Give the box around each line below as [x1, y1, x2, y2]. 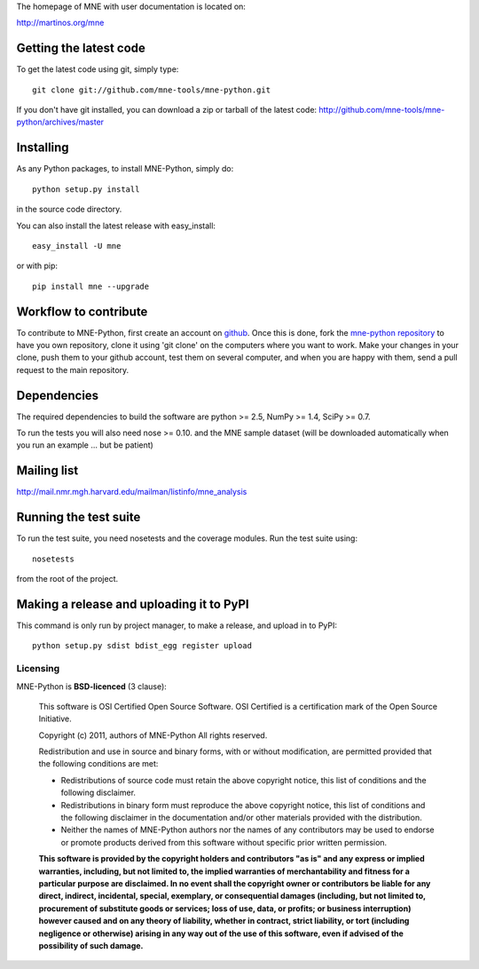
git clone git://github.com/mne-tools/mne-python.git [32, 84, 271, 95]
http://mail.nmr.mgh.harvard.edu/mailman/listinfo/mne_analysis [16, 487, 247, 497]
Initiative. [38, 713, 73, 724]
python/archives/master [16, 116, 105, 128]
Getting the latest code [16, 41, 146, 56]
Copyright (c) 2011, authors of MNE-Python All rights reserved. [38, 729, 268, 741]
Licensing [16, 663, 60, 675]
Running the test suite [16, 510, 141, 525]
